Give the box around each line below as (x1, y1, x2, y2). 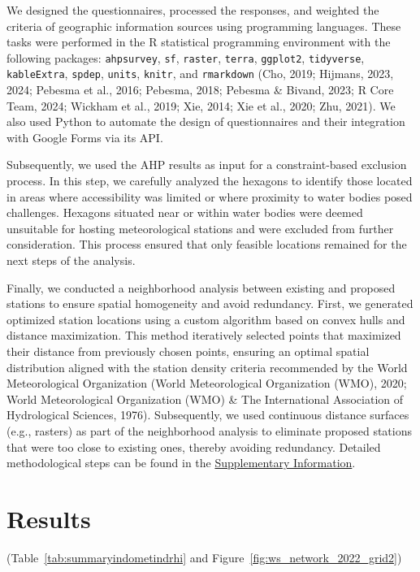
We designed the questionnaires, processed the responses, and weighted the (6, 2, 379, 18)
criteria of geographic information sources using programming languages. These (6, 17, 401, 34)
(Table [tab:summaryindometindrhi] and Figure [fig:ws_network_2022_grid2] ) (6, 548, 402, 565)
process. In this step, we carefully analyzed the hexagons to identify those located (6, 172, 413, 189)
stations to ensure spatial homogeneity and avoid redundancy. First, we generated (6, 295, 414, 312)
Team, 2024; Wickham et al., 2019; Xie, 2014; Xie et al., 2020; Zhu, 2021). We (6, 97, 396, 114)
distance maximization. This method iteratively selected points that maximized (6, 327, 401, 344)
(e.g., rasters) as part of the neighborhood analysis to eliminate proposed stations (6, 422, 412, 439)
